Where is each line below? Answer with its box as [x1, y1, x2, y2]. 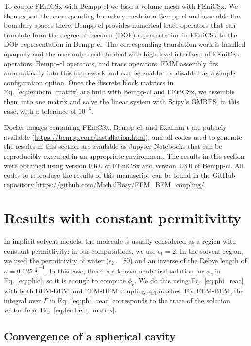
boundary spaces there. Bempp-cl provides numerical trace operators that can [4, 20, 236, 30]
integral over [4, 295, 41, 305]
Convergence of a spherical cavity [4, 328, 176, 344]
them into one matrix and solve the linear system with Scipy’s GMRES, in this [4, 96, 239, 106]
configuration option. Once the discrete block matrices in [4, 77, 174, 87]
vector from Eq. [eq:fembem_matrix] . [4, 305, 117, 315]
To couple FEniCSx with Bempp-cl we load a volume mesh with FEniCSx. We [4, 1, 238, 11]
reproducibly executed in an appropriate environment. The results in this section [4, 150, 245, 161]
